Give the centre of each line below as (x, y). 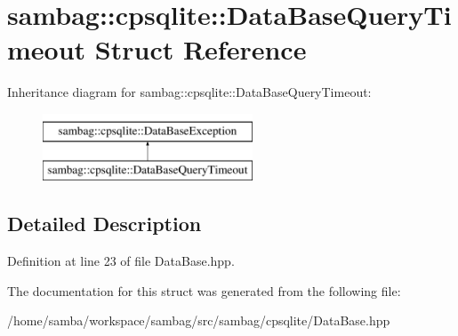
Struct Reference (201, 49)
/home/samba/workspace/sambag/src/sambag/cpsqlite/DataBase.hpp (199, 320)
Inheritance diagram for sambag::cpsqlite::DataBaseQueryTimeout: (189, 92)
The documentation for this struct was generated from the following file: (204, 290)
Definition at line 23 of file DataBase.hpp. (121, 261)
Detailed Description (104, 224)
